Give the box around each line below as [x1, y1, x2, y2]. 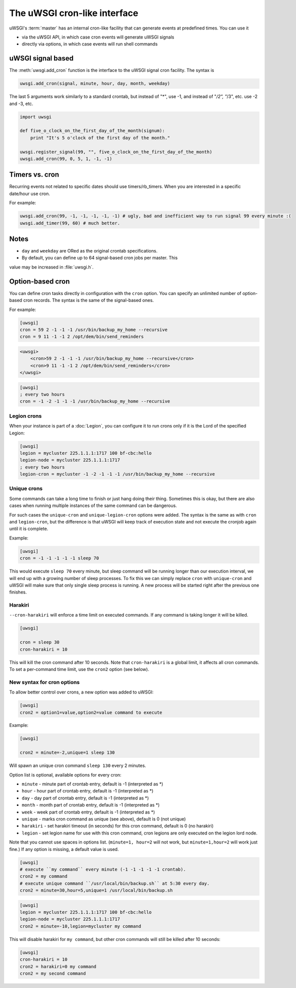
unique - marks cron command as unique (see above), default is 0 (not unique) [21, 815, 186, 822]
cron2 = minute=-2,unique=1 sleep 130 [19, 750, 115, 755]
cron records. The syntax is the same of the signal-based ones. [23, 297, 154, 303]
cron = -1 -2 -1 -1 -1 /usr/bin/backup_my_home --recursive [19, 398, 170, 404]
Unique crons [9, 485, 42, 492]
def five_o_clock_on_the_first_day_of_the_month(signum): [19, 128, 165, 133]
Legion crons [9, 412, 42, 419]
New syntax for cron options [9, 678, 80, 685]
